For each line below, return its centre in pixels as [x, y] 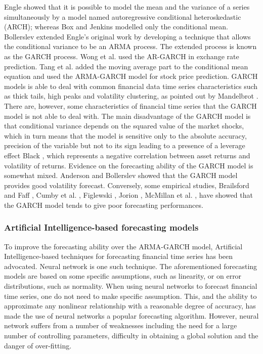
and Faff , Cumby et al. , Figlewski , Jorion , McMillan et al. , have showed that [128, 195]
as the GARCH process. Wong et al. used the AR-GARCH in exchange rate [122, 56]
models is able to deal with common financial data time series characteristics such [131, 86]
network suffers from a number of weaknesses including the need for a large [121, 325]
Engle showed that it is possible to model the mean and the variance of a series [127, 7]
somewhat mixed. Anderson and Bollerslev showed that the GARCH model [121, 175]
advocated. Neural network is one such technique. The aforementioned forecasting [131, 266]
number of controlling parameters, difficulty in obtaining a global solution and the [131, 336]
